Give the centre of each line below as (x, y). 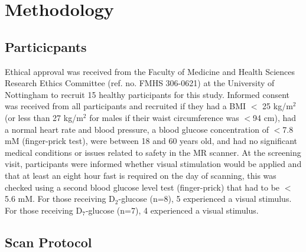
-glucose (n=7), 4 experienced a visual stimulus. (172, 210)
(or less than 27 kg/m (44, 117)
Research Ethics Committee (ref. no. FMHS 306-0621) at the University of (140, 83)
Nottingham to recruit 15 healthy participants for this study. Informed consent (147, 94)
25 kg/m (278, 106)
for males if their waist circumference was (164, 117)
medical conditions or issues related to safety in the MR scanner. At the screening (153, 152)
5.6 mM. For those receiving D (60, 199)
